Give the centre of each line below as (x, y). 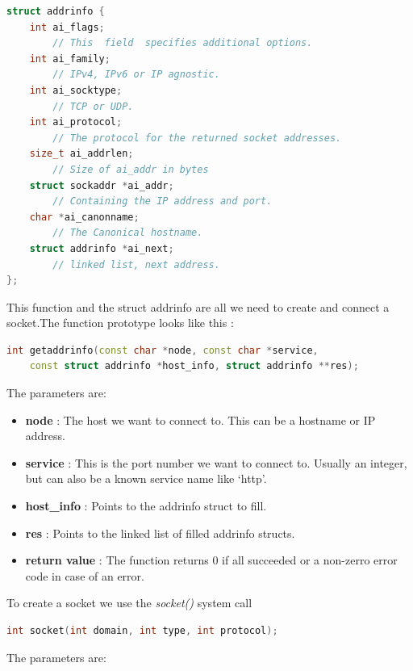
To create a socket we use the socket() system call (129, 603)
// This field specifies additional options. (183, 43)
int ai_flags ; (67, 27)
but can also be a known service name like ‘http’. (146, 478)
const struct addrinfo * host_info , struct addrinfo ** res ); (194, 366)
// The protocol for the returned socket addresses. (197, 138)
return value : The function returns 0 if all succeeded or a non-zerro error (211, 560)
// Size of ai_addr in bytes (131, 169)
